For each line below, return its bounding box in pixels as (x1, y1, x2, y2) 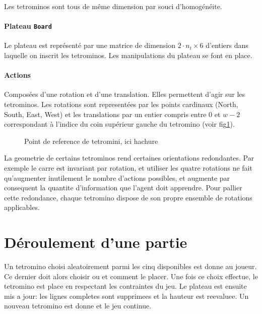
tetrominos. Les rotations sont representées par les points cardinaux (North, (4, 99, 238, 110)
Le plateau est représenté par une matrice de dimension (4, 40, 176, 50)
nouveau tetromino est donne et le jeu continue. (4, 300, 152, 311)
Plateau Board (4, 21, 52, 31)
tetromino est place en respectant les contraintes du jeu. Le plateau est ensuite (4, 281, 247, 291)
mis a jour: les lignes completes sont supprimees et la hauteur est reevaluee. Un (4, 290, 249, 301)
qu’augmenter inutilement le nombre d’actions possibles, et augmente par (4, 172, 230, 183)
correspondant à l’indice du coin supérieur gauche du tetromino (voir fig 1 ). (4, 119, 235, 129)
